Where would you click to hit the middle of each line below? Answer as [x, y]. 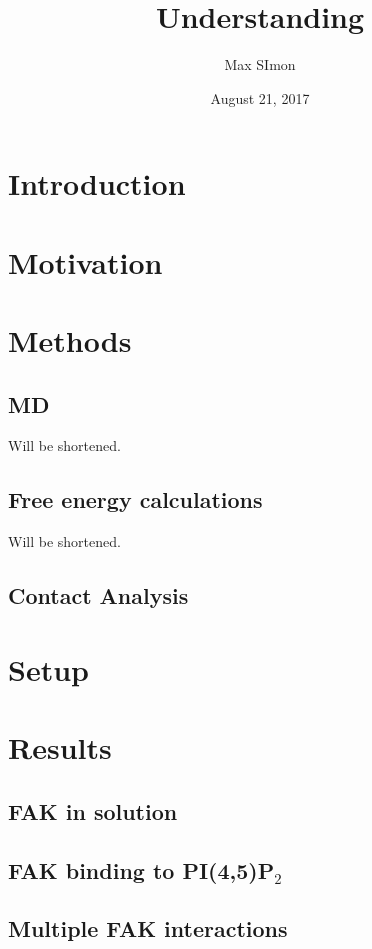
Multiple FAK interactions [148, 928]
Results [60, 747]
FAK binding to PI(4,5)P [141, 869]
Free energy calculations [135, 499]
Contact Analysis [98, 595]
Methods [70, 340]
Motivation [85, 261]
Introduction [97, 183]
